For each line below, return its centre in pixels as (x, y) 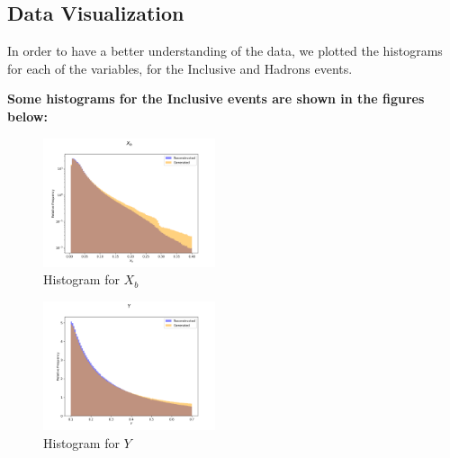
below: (27, 116)
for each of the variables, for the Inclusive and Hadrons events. (180, 68)
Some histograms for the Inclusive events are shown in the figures (216, 99)
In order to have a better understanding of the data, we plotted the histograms (225, 51)
